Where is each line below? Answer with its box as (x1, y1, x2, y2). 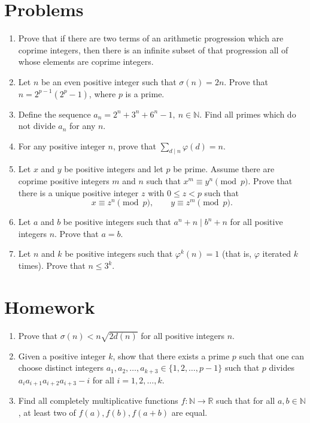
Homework (4, 294, 95, 319)
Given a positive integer (18, 349, 106, 362)
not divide (18, 119, 56, 132)
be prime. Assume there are (173, 163, 275, 175)
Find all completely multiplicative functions (18, 394, 178, 407)
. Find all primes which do (199, 107, 296, 120)
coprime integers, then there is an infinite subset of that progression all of (18, 43, 288, 56)
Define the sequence (18, 107, 91, 120)
